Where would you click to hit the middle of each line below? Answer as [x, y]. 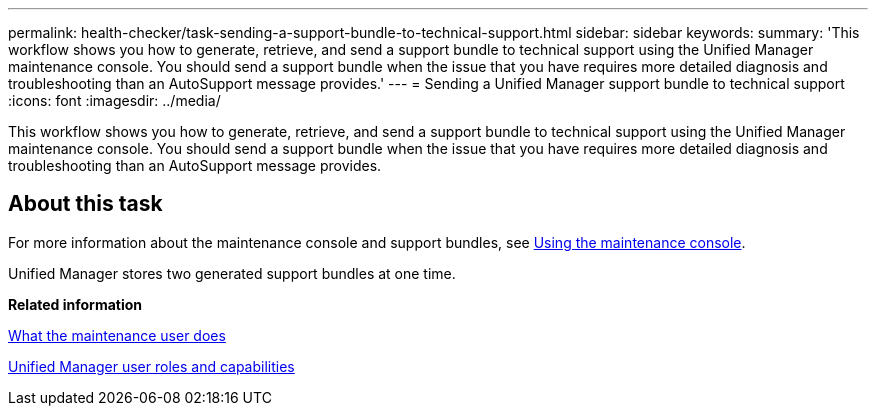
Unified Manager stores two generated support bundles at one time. [232, 273]
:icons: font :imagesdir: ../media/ [114, 100]
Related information [75, 304]
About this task [85, 204]
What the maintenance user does [117, 335]
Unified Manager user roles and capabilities [151, 366]
